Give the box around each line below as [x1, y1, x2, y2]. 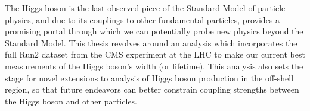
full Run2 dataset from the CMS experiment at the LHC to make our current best [5, 48, 305, 61]
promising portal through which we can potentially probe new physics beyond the [5, 25, 303, 37]
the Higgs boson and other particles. [5, 94, 137, 107]
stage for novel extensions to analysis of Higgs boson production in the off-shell [5, 71, 294, 84]
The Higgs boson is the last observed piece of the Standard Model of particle [5, 2, 286, 14]
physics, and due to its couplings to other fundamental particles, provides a [5, 13, 280, 26]
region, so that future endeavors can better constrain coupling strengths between [5, 83, 299, 96]
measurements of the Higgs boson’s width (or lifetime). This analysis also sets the [5, 59, 303, 72]
